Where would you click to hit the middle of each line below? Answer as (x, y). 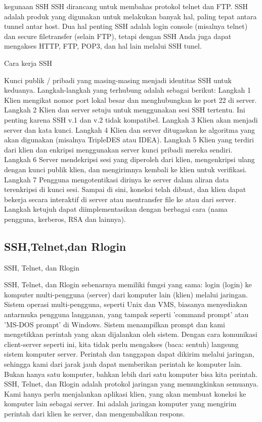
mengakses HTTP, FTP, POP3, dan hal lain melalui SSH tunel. (103, 46)
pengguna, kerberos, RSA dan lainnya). (65, 219)
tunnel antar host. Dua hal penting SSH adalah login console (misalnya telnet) (126, 26)
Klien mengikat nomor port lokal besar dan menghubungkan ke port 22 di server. (130, 100)
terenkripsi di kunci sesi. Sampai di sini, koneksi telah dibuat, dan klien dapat (125, 189)
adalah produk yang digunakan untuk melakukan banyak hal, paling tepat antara (130, 16)
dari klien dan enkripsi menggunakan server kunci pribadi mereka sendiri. (118, 149)
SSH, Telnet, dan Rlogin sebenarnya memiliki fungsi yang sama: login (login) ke (128, 284)
